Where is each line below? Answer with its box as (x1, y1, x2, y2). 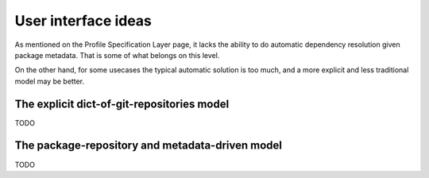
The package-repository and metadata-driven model (14, 139, 282, 153)
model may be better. (14, 76, 85, 86)
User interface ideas (14, 12, 153, 29)
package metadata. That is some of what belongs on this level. (14, 50, 220, 60)
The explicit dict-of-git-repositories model (14, 97, 230, 110)
